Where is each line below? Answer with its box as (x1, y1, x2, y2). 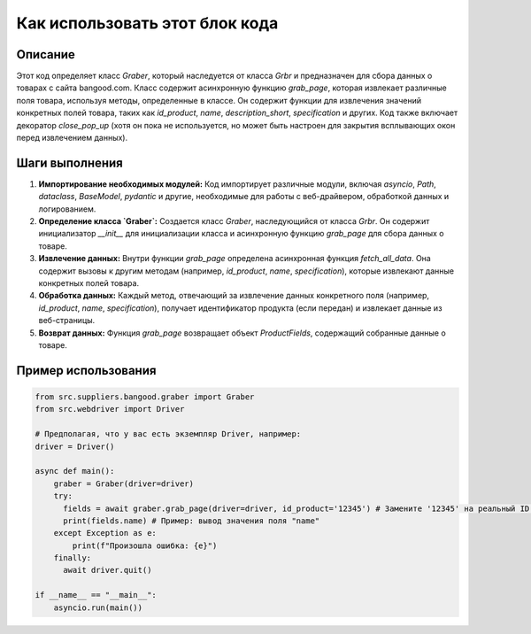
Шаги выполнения (16, 155, 123, 170)
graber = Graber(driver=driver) (53, 478, 195, 489)
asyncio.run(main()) (53, 602, 143, 613)
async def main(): (35, 466, 115, 476)
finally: (53, 553, 92, 563)
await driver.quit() (63, 565, 152, 576)
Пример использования (16, 363, 157, 378)
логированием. (38, 204, 96, 214)
